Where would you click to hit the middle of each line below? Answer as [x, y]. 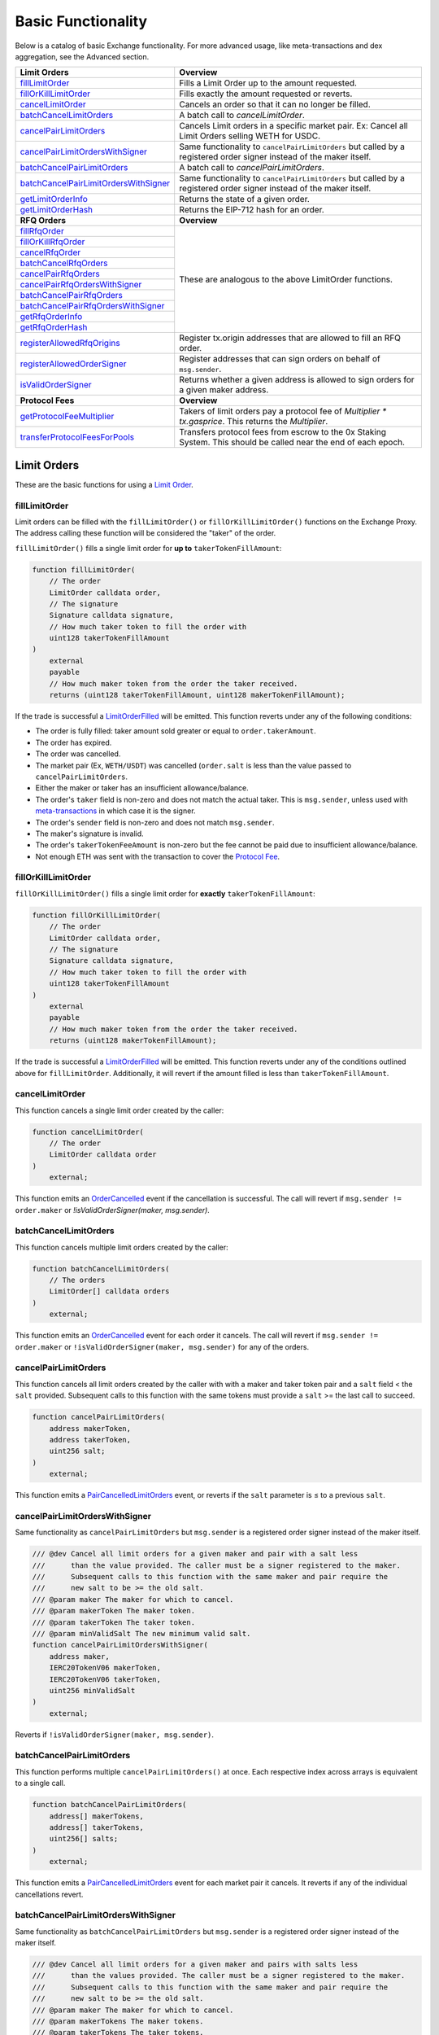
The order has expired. [74, 742]
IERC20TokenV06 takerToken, [105, 1679]
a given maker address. [224, 390]
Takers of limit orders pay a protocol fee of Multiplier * [283, 411]
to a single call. [40, 1783]
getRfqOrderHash [54, 327]
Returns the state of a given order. [245, 199]
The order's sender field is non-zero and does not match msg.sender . [155, 822]
